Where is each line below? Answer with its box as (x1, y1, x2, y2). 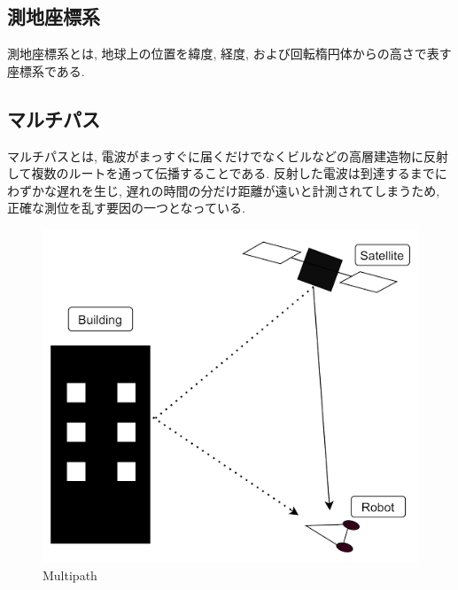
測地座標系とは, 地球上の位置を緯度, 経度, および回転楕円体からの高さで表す (7, 44, 452, 63)
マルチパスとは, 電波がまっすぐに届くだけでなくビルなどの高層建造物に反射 (7, 146, 448, 165)
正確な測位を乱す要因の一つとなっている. (7, 198, 245, 217)
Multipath (43, 565, 97, 584)
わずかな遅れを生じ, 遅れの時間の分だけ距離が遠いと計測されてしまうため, (7, 181, 440, 199)
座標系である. (7, 61, 85, 80)
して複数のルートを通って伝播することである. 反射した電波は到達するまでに (7, 164, 447, 182)
